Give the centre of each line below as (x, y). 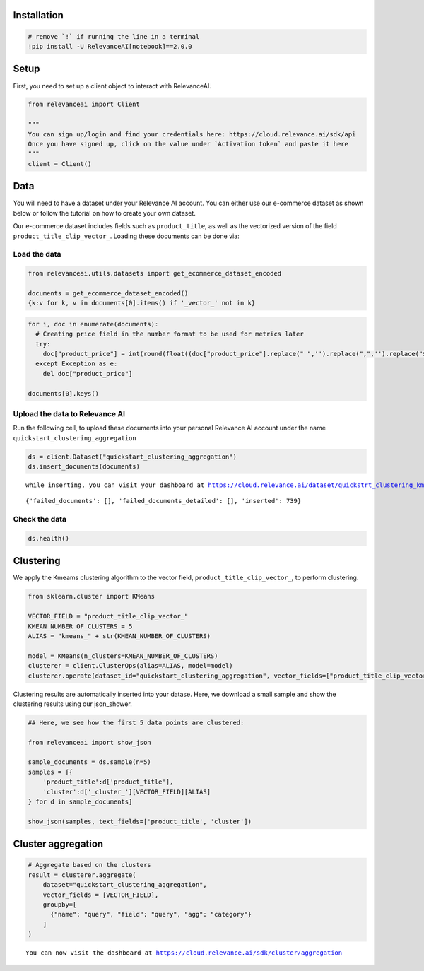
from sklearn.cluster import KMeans (92, 596)
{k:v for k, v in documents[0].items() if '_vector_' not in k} (142, 303)
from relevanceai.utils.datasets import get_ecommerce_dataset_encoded (155, 273)
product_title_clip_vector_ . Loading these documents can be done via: (126, 236)
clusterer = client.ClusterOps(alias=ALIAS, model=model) (130, 666)
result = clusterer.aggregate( (82, 875)
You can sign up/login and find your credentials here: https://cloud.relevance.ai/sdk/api (192, 134)
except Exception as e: (77, 364)
